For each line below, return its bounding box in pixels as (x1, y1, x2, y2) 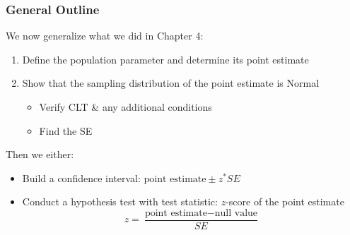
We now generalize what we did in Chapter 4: (6, 28, 204, 43)
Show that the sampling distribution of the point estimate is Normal (22, 76, 320, 90)
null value (214, 207, 258, 218)
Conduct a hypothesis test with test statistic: (22, 194, 218, 209)
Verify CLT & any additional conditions (39, 100, 212, 114)
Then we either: (6, 147, 74, 162)
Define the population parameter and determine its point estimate (22, 52, 309, 66)
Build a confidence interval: (22, 170, 141, 185)
